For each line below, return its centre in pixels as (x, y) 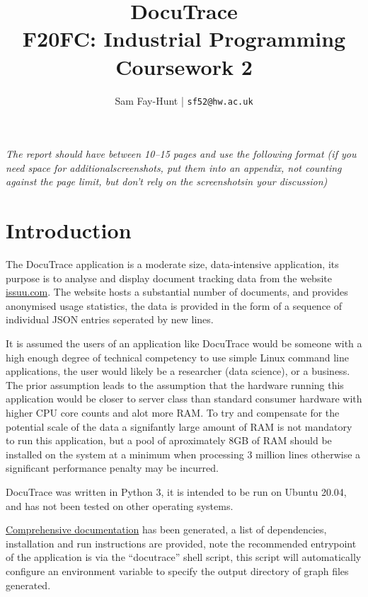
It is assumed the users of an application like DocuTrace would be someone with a (184, 343)
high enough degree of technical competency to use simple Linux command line (177, 357)
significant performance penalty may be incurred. (112, 468)
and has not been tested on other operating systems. (120, 505)
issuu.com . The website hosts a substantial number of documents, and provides (177, 292)
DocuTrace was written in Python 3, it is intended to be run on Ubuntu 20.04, (176, 491)
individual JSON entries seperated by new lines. (110, 319)
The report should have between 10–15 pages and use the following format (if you (181, 154)
